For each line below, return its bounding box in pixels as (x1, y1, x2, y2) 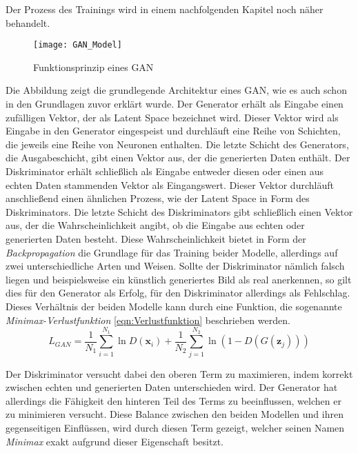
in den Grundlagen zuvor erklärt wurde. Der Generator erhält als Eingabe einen (6, 97, 344, 111)
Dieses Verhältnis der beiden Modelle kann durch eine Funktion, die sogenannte (6, 299, 342, 313)
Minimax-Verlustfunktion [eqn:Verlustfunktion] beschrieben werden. (6, 312, 290, 327)
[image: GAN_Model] (33, 40, 122, 50)
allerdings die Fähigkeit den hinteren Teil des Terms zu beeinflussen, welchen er (6, 393, 341, 407)
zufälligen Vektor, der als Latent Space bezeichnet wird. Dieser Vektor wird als (6, 110, 339, 124)
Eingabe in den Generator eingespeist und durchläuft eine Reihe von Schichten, (6, 123, 341, 138)
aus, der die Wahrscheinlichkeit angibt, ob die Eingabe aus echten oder (6, 218, 305, 232)
